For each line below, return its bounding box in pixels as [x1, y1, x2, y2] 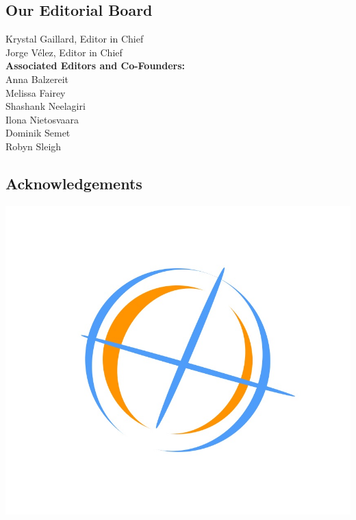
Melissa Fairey [5, 85, 66, 99]
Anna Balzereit [5, 71, 69, 86]
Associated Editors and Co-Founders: [5, 58, 186, 73]
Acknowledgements [5, 172, 142, 193]
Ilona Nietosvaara [5, 112, 79, 126]
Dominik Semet [5, 126, 71, 140]
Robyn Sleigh [5, 139, 62, 153]
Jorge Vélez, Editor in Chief [5, 45, 123, 59]
